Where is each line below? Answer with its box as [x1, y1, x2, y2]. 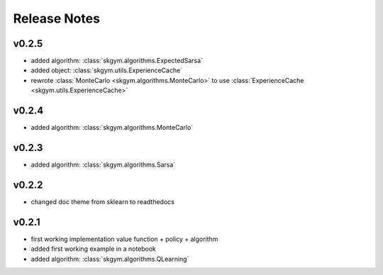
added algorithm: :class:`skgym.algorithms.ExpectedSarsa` [30, 57, 204, 65]
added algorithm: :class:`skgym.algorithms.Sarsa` [30, 160, 176, 169]
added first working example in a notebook [30, 245, 156, 253]
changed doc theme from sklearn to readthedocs [30, 197, 175, 206]
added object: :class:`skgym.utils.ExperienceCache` [30, 66, 183, 74]
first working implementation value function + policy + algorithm [30, 235, 218, 243]
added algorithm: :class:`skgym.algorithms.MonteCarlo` [30, 123, 194, 132]
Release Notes [13, 11, 101, 26]
